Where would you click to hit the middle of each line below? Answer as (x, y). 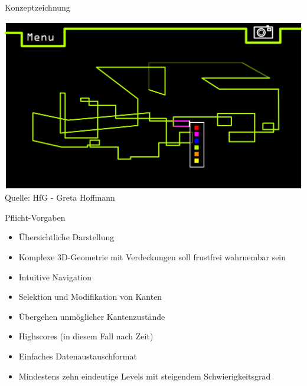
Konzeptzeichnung (37, 7)
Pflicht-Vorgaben (35, 217)
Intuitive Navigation (55, 277)
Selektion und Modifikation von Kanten (90, 297)
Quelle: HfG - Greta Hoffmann (60, 197)
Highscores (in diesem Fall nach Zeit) (86, 336)
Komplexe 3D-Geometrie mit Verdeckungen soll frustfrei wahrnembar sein (152, 256)
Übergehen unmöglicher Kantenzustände (92, 316)
